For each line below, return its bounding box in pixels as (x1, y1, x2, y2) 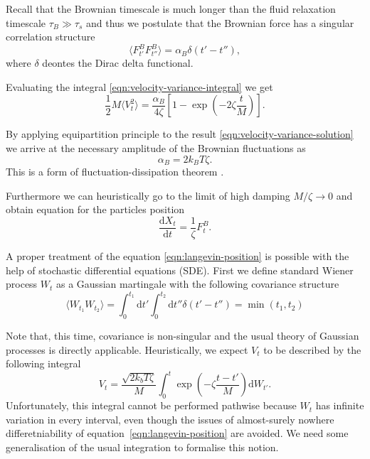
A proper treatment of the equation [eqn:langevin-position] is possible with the (6, 248, 349, 263)
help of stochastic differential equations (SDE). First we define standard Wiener (6, 262, 354, 277)
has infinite (315, 398, 364, 413)
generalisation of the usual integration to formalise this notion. (6, 439, 279, 454)
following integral (6, 356, 81, 371)
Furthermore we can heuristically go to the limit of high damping (6, 188, 290, 202)
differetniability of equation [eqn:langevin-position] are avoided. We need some (6, 426, 349, 441)
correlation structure (6, 29, 95, 44)
